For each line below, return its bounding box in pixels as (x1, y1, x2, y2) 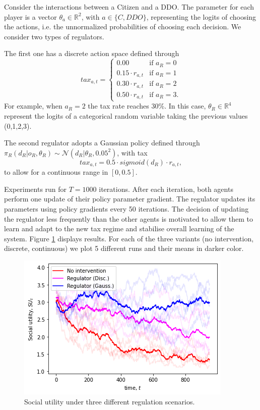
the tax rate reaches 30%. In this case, (88, 100, 206, 111)
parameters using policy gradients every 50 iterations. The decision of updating (4, 203, 249, 214)
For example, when (4, 100, 62, 111)
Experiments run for (4, 183, 67, 194)
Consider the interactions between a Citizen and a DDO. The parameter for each (4, 2, 254, 12)
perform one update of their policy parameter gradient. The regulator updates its (4, 193, 255, 204)
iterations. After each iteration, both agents (99, 183, 233, 194)
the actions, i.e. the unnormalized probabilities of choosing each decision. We (4, 21, 241, 32)
